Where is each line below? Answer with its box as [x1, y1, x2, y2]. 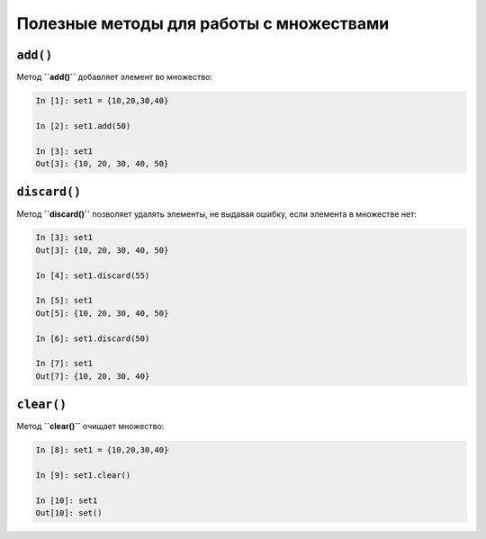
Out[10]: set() [35, 508, 103, 518]
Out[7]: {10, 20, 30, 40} [35, 371, 150, 382]
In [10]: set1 [35, 495, 98, 506]
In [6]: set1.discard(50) [35, 333, 150, 344]
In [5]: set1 [35, 295, 94, 306]
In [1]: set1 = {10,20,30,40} [35, 95, 169, 106]
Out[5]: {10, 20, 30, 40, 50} [35, 308, 169, 319]
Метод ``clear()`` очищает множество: [16, 421, 165, 432]
